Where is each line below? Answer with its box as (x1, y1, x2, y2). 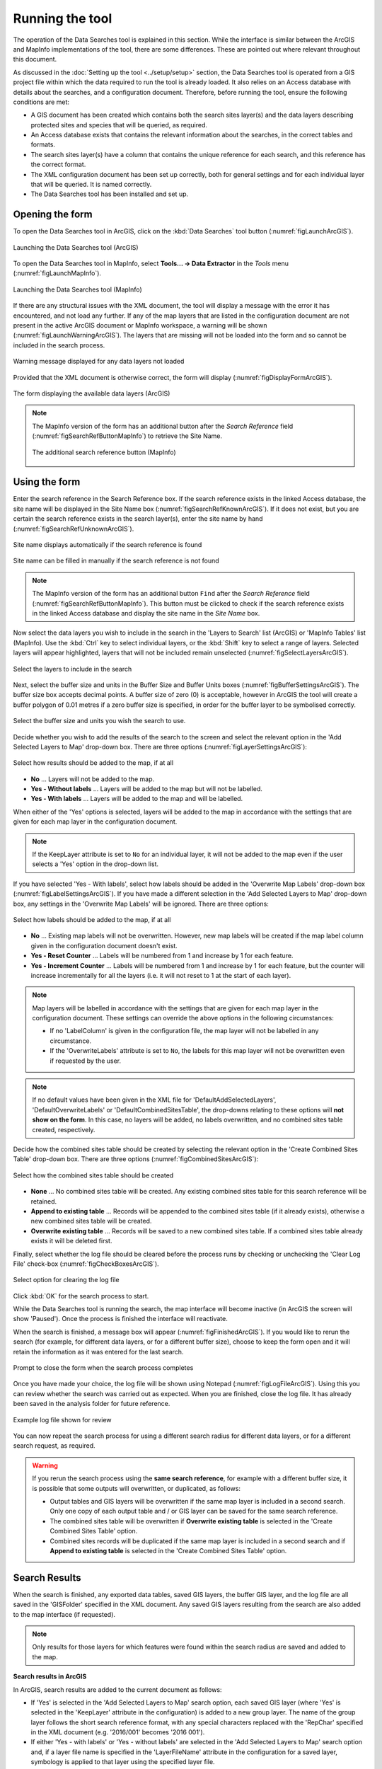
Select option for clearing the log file (13, 1276, 120, 1284)
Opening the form (13, 209, 93, 221)
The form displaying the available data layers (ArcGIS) (13, 389, 170, 398)
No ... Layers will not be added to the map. (30, 775, 155, 783)
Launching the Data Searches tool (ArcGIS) (13, 243, 139, 251)
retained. (30, 1197, 57, 1206)
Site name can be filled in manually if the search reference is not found (13, 556, 219, 565)
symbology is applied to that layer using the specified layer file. (30, 1758, 215, 1766)
